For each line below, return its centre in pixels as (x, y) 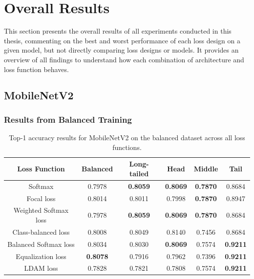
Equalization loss (41, 256)
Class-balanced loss (41, 232)
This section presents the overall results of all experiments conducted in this (118, 31)
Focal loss (41, 198)
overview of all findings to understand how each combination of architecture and (124, 59)
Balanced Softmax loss (41, 244)
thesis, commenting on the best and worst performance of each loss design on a (122, 40)
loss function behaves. (36, 69)
